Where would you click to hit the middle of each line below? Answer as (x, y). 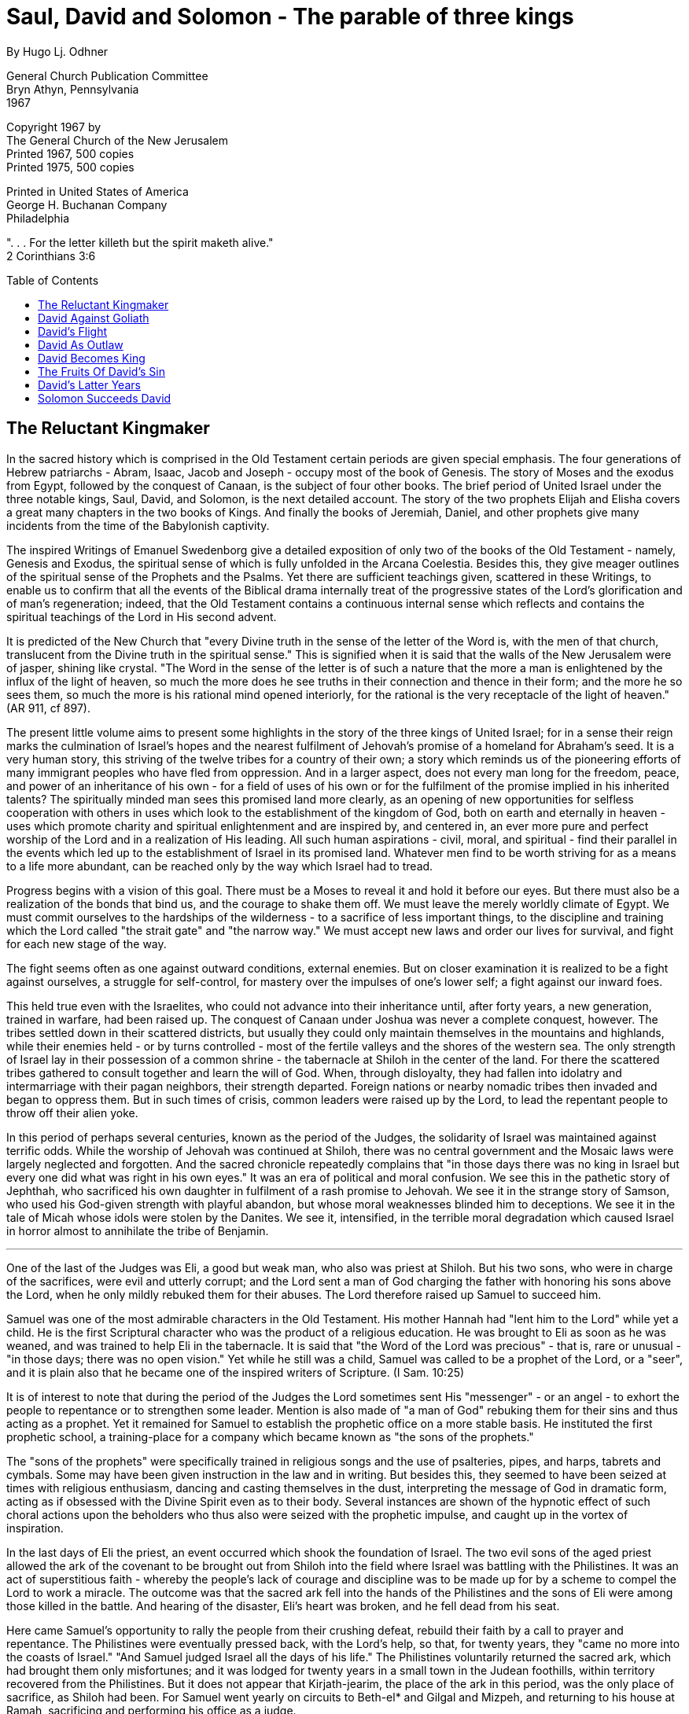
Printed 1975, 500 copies (70, 167)
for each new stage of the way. (87, 943)
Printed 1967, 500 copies (70, 153)
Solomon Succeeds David (105, 398)
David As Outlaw (81, 344)
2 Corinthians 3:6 (51, 256)
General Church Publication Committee (107, 75)
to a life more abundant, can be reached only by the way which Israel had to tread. (220, 866)
